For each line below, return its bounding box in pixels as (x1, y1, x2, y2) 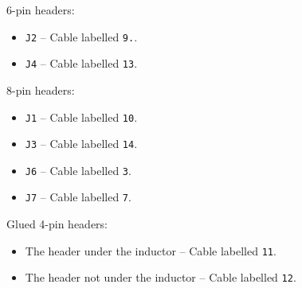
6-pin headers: (6, 2, 75, 18)
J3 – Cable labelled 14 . (25, 135, 138, 152)
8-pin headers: (6, 81, 75, 98)
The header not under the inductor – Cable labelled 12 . (25, 269, 296, 286)
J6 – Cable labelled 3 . (25, 162, 131, 178)
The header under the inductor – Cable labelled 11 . (25, 242, 277, 259)
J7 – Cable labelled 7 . (25, 189, 131, 205)
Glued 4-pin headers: (6, 216, 108, 232)
